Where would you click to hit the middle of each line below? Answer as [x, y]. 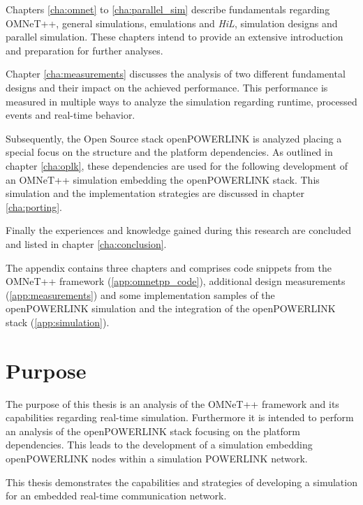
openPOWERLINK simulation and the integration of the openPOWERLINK [171, 308]
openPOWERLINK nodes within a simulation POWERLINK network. [157, 458]
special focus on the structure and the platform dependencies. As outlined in [169, 152]
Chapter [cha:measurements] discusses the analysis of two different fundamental [176, 74]
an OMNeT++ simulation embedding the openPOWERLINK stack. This [163, 179]
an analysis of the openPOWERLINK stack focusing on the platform [153, 431]
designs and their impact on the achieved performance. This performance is [167, 87]
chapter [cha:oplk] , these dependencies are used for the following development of [177, 165]
